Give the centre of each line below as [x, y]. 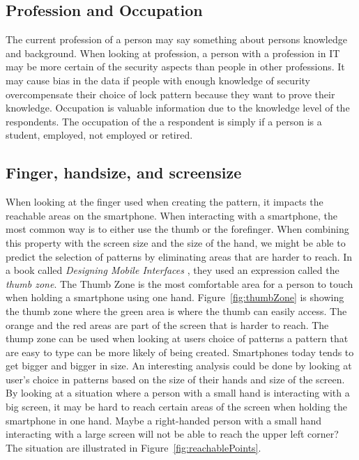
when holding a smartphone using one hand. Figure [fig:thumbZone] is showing [175, 297]
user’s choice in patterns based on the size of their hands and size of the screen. [175, 379]
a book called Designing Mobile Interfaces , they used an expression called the [173, 270]
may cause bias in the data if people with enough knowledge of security [158, 80]
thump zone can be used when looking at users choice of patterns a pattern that [177, 338]
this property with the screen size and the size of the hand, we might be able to [176, 242]
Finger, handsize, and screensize [124, 172]
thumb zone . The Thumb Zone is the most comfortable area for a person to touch [179, 283]
